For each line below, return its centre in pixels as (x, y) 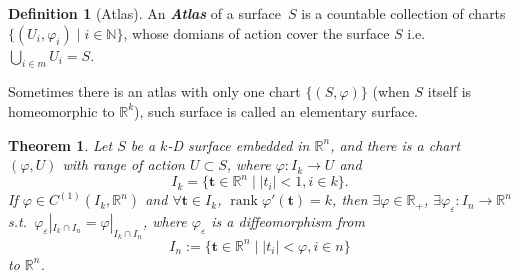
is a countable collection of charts (403, 13)
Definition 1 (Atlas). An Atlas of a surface (144, 13)
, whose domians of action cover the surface (256, 32)
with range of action (123, 164)
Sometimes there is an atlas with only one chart (154, 91)
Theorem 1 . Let (60, 144)
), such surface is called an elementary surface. (276, 110)
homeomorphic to (61, 110)
